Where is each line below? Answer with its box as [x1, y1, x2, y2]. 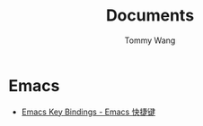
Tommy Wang [124, 35, 176, 46]
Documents [105, 5, 195, 26]
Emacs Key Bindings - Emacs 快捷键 [21, 106, 156, 117]
